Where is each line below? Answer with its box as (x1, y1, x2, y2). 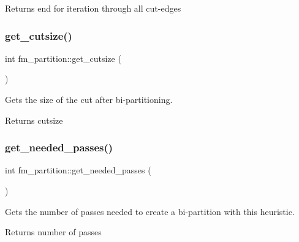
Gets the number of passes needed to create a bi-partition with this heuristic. (5, 205, 295, 217)
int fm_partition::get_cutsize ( (5, 51, 121, 64)
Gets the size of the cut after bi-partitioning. (5, 93, 173, 105)
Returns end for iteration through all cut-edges (5, 2, 181, 14)
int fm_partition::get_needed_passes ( (5, 164, 151, 176)
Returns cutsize (5, 113, 63, 126)
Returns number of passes (5, 225, 102, 238)
